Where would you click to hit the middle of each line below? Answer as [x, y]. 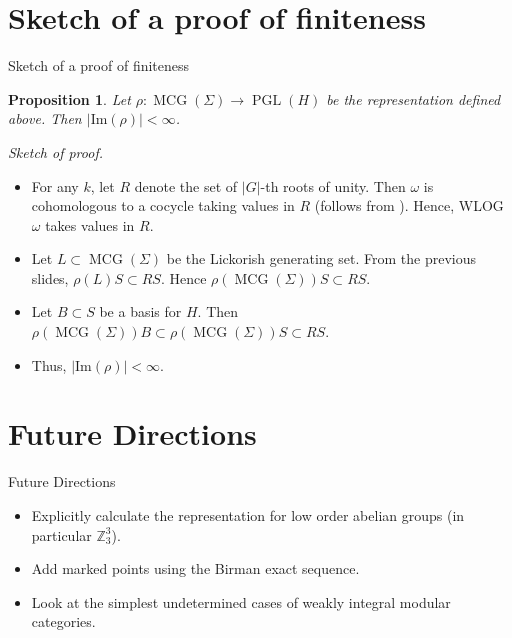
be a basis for [140, 311]
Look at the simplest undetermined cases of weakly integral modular [241, 601]
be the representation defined [413, 98]
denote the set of [186, 185]
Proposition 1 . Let [69, 98]
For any [55, 185]
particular [61, 534]
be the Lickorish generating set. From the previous [321, 258]
